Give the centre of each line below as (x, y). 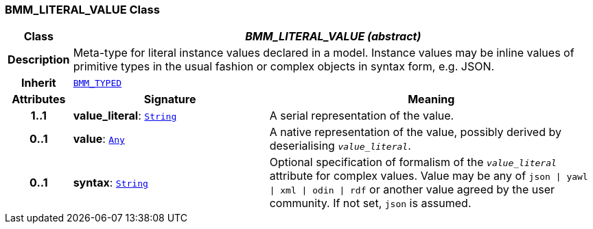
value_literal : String (125, 116)
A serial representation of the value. (362, 116)
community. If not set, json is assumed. (370, 203)
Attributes (39, 99)
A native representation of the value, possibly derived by (415, 132)
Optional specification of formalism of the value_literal (413, 162)
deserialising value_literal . (340, 146)
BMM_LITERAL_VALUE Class (82, 10)
